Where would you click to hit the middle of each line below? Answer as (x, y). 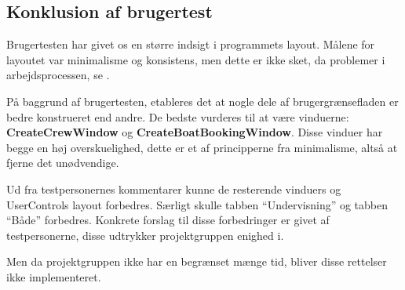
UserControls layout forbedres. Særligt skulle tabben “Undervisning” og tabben (197, 204)
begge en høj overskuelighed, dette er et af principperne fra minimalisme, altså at (202, 147)
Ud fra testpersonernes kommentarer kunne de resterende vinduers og (174, 188)
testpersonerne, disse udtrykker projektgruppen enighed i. (145, 235)
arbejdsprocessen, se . (58, 75)
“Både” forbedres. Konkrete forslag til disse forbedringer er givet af (168, 220)
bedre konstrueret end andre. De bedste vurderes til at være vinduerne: (178, 116)
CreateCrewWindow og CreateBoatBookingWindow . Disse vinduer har (195, 132)
